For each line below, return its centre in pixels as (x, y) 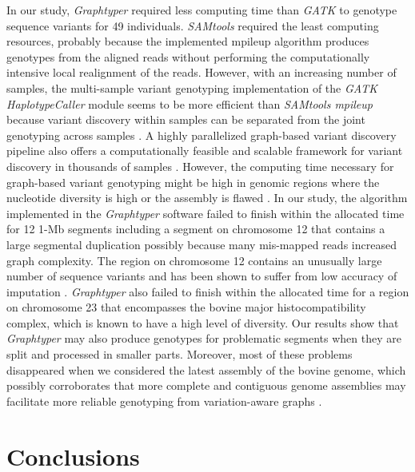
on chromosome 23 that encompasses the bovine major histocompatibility (186, 307)
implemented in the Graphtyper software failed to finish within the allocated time (206, 213)
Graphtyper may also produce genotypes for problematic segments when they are (204, 338)
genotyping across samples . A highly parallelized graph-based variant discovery (202, 135)
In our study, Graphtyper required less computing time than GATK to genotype (202, 10)
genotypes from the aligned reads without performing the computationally (188, 56)
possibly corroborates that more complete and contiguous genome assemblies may (206, 385)
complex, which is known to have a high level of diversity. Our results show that (203, 322)
